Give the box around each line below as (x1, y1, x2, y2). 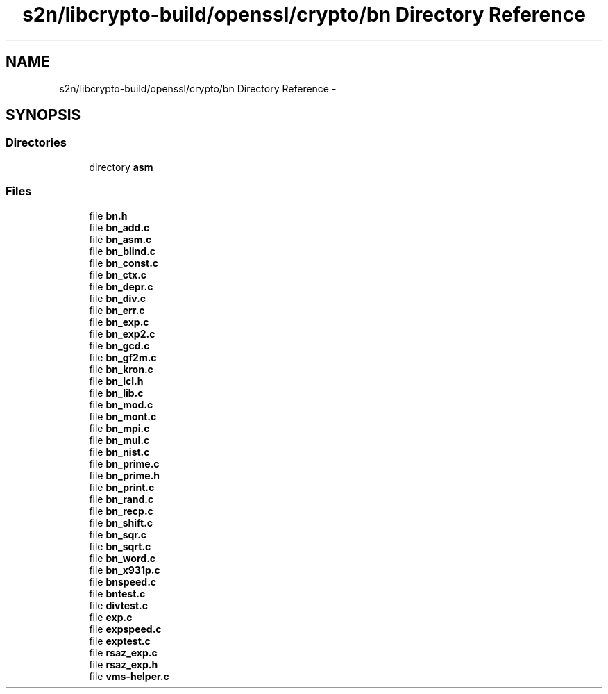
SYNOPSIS (6, 106, 81, 124)
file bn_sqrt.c (89, 540, 151, 552)
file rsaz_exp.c (89, 646, 158, 659)
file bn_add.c (89, 221, 150, 233)
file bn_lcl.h (89, 374, 144, 387)
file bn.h (89, 209, 128, 222)
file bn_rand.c (89, 493, 154, 505)
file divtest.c (89, 599, 148, 611)
